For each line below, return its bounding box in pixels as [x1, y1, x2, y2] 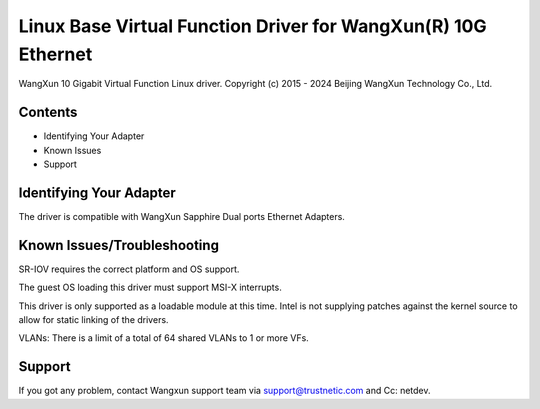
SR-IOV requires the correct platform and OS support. [18, 263, 240, 275]
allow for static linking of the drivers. [18, 314, 169, 326]
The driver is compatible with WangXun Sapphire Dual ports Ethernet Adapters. [18, 210, 345, 222]
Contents [18, 104, 78, 121]
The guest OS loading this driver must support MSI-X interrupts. [18, 281, 282, 294]
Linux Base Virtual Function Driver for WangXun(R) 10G [18, 15, 487, 37]
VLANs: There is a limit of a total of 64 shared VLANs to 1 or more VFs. [18, 332, 309, 344]
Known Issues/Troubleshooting [18, 236, 220, 254]
